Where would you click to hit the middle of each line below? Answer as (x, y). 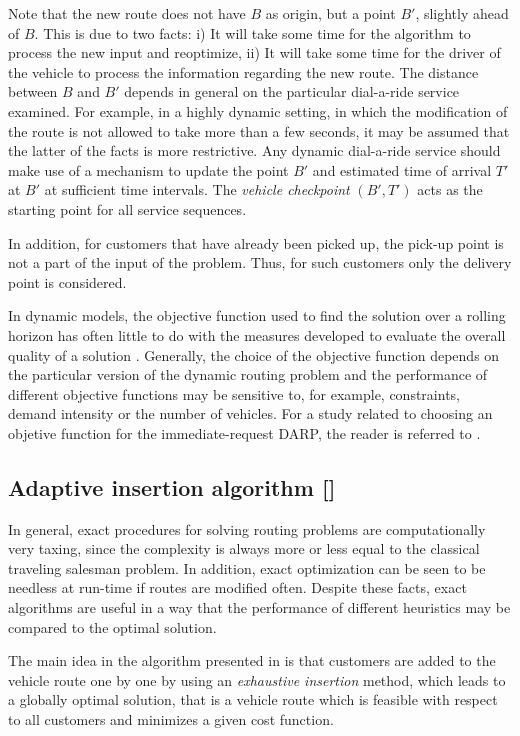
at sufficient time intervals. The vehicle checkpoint (197, 189)
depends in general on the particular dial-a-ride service (292, 91)
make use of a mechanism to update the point (148, 169)
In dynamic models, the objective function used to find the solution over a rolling (257, 315)
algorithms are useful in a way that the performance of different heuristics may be (259, 607)
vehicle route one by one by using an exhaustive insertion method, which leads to (257, 679)
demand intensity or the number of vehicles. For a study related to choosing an (250, 413)
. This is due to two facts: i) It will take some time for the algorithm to (252, 32)
